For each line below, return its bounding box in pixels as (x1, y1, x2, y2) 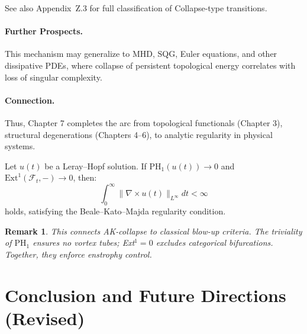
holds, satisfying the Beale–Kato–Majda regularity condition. (5, 205, 226, 217)
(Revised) (5, 306, 85, 330)
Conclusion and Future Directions (5, 282, 286, 307)
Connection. (5, 94, 55, 106)
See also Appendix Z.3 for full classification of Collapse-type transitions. (5, 2, 267, 14)
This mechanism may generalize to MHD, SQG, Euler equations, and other (5, 47, 277, 60)
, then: (73, 171, 97, 184)
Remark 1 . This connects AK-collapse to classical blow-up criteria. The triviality (5, 224, 302, 237)
